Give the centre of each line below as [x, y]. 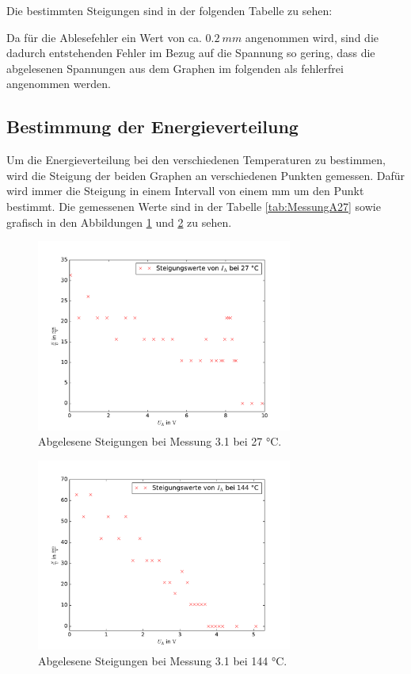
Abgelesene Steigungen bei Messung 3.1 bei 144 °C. [163, 660]
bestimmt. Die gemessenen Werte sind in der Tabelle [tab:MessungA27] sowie [194, 206]
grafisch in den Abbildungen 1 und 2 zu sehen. [119, 222]
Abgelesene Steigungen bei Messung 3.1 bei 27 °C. [160, 441]
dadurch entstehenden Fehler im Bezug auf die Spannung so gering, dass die [191, 53]
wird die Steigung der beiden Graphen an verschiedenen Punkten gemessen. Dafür [206, 175]
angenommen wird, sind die [312, 37]
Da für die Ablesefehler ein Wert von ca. [104, 37]
